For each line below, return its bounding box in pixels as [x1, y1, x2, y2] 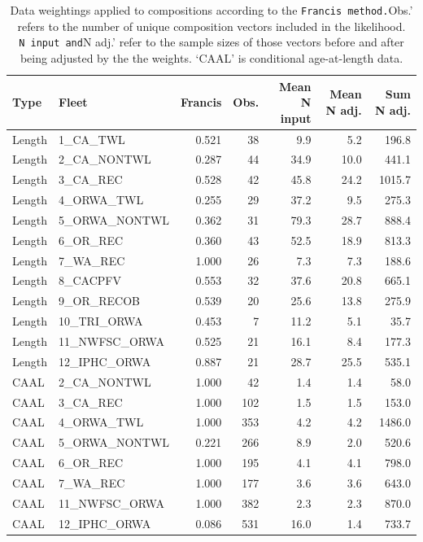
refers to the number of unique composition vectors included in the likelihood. [17, 17, 406, 34]
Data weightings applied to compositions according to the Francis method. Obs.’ [10, 2, 413, 18]
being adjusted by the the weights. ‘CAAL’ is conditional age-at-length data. [20, 49, 403, 66]
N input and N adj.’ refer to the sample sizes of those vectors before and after [19, 33, 404, 50]
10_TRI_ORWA [58, 313, 143, 330]
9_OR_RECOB [58, 292, 140, 309]
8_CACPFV [58, 272, 121, 289]
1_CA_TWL [58, 130, 125, 147]
